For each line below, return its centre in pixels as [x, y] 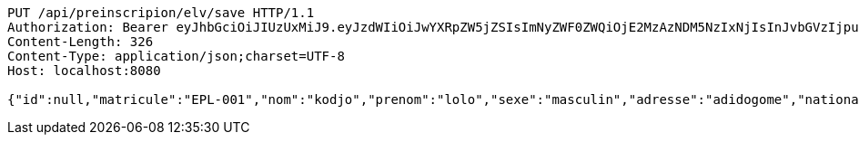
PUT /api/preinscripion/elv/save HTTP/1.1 [161, 13]
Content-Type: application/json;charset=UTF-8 [176, 56]
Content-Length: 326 [81, 42]
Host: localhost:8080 [84, 71]
